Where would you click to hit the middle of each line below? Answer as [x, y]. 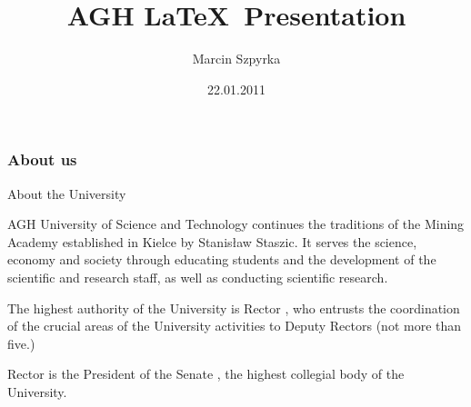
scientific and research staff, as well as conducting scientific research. [198, 277]
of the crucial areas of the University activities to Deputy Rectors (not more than [235, 326]
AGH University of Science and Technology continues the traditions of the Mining [236, 224]
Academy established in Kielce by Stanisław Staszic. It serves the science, [212, 241]
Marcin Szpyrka [236, 59]
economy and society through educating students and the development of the [222, 259]
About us [42, 159]
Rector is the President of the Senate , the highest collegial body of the [206, 374]
